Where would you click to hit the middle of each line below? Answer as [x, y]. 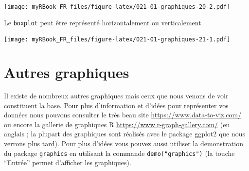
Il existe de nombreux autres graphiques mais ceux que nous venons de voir [116, 96]
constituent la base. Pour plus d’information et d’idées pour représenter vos [116, 105]
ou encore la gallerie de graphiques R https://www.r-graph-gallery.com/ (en [117, 124]
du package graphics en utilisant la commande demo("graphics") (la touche [119, 153]
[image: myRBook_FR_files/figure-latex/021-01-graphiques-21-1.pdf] [117, 40]
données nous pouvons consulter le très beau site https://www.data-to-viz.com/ [123, 115]
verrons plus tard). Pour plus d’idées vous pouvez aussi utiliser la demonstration [124, 143]
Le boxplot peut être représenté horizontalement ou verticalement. [104, 22]
